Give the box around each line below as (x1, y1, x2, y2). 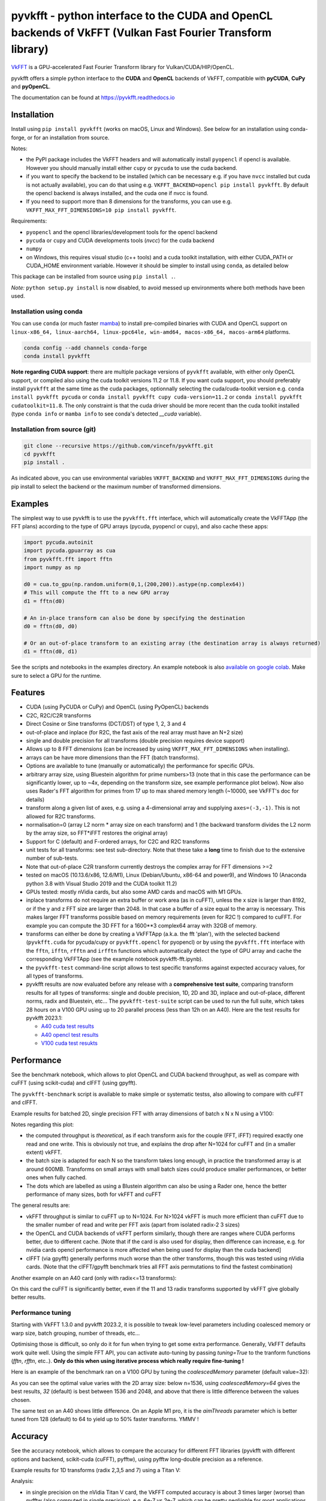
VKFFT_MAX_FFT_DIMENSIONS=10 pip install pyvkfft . (26, 206, 177, 213)
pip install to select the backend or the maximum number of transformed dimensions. (11, 483, 222, 490)
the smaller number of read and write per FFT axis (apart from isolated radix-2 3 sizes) (26, 1221, 240, 1228)
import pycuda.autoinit (23, 539, 94, 546)
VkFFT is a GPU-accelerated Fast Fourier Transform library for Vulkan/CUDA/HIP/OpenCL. (11, 64, 235, 71)
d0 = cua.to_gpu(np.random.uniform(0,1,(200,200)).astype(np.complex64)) (23, 581, 245, 588)
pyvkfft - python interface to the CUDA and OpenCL (11, 9, 273, 22)
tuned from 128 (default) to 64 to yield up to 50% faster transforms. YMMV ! (11, 1416, 199, 1423)
